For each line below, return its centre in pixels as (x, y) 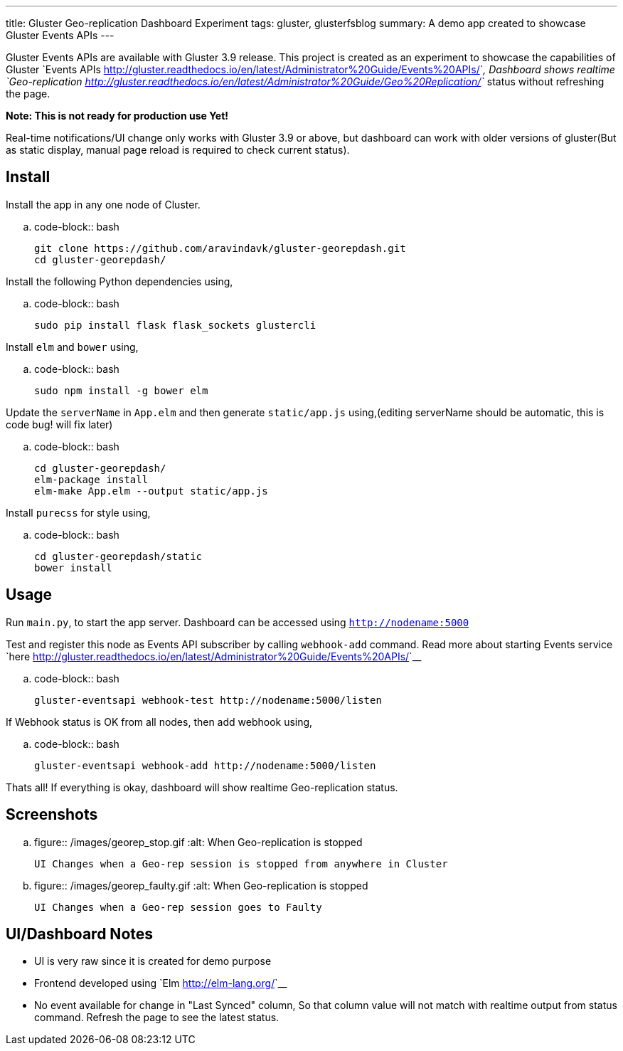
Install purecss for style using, (78, 512)
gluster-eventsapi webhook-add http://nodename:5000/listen (205, 765)
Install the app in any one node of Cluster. (103, 204)
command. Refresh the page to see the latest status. (157, 1018)
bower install (73, 567)
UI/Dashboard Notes (80, 934)
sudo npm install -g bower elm (121, 390)
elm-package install (91, 479)
